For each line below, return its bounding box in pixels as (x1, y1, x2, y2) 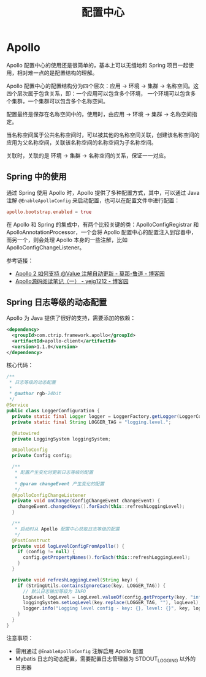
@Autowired (12, 430, 40, 436)
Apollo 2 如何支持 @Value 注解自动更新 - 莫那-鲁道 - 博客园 (15, 270, 166, 277)
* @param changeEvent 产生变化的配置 (14, 480, 105, 487)
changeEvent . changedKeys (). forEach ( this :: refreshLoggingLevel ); (17, 504, 185, 510)
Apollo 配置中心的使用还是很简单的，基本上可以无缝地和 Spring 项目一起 (6, 61, 189, 69)
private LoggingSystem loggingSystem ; (12, 436, 112, 442)
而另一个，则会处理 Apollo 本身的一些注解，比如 (6, 236, 128, 243)
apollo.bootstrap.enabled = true (6, 209, 92, 215)
